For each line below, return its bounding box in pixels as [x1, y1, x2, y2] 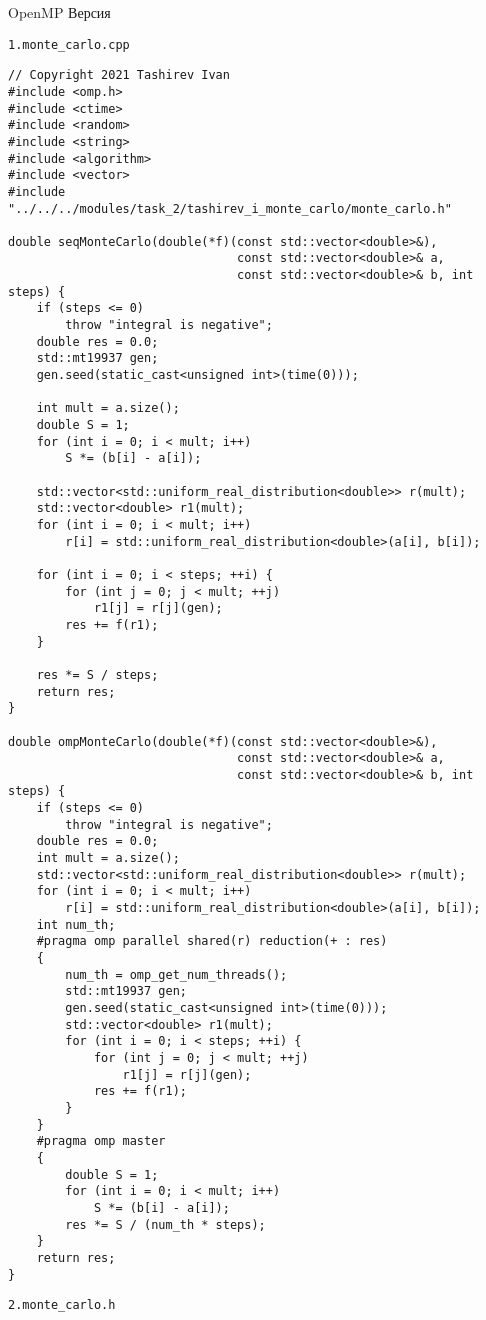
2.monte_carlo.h [8, 1298, 116, 1313]
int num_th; [36, 917, 116, 932]
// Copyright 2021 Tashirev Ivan [8, 68, 230, 83]
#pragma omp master [36, 1134, 166, 1149]
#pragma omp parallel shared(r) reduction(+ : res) [36, 934, 388, 949]
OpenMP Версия [8, 2, 111, 22]
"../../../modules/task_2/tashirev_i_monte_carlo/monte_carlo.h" [8, 201, 452, 216]
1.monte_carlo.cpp [8, 37, 130, 52]
